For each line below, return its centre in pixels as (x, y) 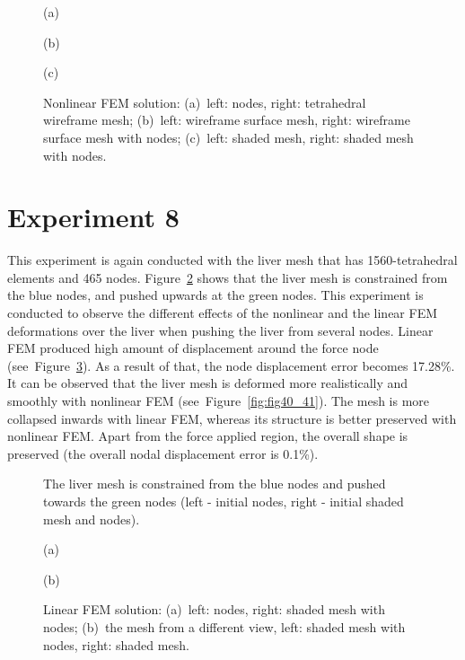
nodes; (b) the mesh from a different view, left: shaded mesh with (224, 626)
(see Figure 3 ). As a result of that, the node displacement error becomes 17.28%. (231, 365)
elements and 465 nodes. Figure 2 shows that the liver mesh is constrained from (228, 277)
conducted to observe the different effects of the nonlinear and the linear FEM (223, 313)
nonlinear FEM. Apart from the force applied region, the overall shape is (208, 436)
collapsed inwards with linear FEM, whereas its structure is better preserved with (232, 418)
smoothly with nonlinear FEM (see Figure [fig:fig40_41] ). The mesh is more (219, 401)
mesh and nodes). (92, 519)
